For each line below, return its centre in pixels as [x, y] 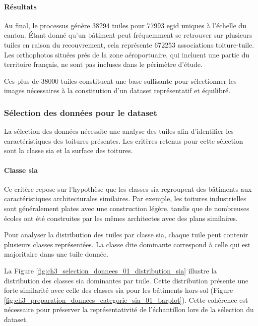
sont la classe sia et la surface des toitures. [68, 150]
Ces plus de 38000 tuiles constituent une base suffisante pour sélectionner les [120, 81]
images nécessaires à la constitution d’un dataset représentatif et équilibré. [117, 90]
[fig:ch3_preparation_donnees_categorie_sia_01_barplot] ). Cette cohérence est [126, 299]
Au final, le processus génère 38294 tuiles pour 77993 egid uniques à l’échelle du [125, 25]
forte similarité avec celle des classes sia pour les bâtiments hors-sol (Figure [119, 290]
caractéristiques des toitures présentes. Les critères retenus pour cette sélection [124, 140]
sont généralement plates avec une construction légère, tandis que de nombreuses [127, 208]
